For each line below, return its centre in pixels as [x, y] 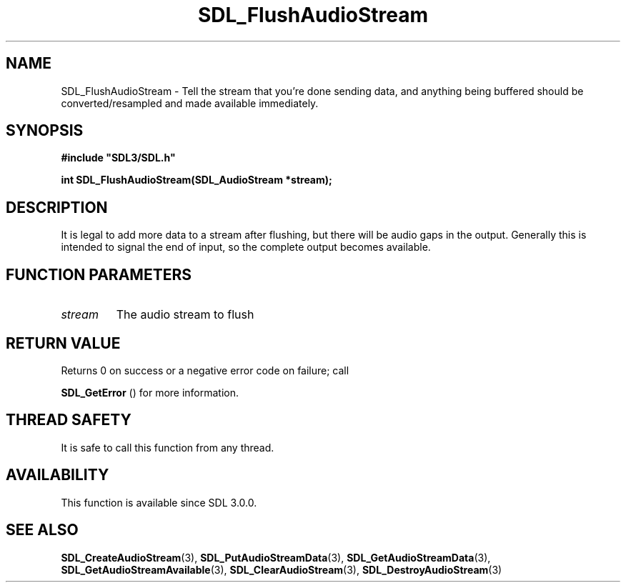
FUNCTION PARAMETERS [99, 274]
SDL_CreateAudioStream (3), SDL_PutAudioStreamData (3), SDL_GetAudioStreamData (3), [276, 557]
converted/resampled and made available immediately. [190, 103]
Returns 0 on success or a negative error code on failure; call [205, 370]
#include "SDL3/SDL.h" [118, 158]
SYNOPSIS [45, 131]
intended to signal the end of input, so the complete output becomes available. [246, 247]
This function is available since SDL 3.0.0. [159, 502]
